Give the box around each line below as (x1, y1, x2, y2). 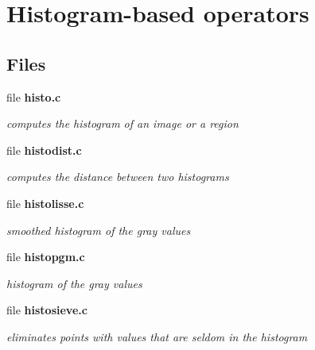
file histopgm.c (6, 248, 85, 265)
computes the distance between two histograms (6, 168, 229, 185)
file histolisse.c (6, 194, 84, 211)
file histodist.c (6, 141, 82, 158)
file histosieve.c (6, 302, 87, 318)
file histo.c (6, 88, 61, 105)
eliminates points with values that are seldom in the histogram (6, 328, 308, 344)
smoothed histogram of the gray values (6, 221, 191, 238)
